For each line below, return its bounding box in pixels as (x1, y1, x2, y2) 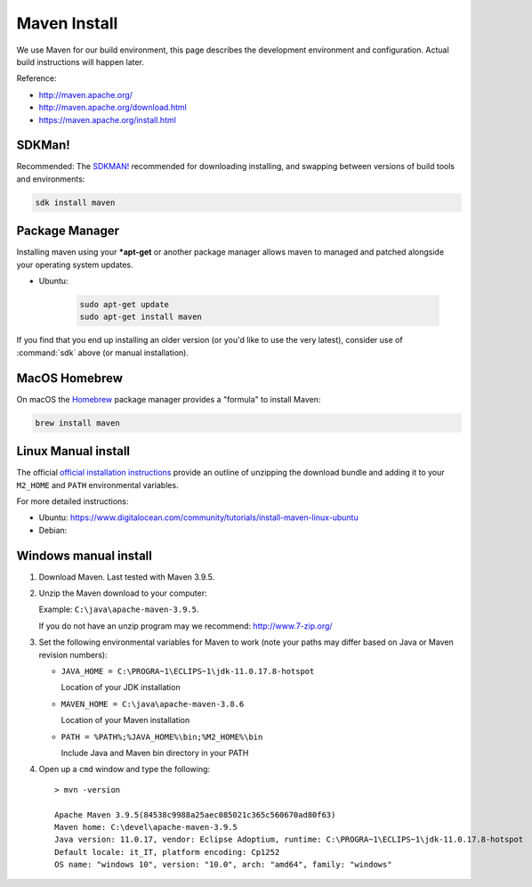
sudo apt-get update (79, 299, 169, 310)
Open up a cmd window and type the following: (38, 764, 211, 775)
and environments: (16, 174, 85, 184)
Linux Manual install (16, 443, 131, 459)
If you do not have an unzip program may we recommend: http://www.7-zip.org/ (38, 620, 333, 631)
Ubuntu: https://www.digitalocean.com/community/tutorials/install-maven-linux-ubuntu (38, 512, 359, 523)
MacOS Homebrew (16, 370, 124, 386)
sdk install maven (35, 197, 116, 208)
